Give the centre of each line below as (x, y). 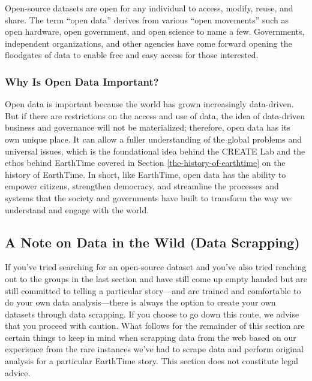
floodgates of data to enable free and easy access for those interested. (132, 55)
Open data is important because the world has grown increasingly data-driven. (149, 104)
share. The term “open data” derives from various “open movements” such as (147, 19)
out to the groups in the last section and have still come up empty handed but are (156, 278)
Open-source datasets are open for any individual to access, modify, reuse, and (149, 8)
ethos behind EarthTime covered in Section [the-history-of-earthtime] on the (145, 163)
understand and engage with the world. (77, 209)
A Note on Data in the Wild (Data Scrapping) (152, 242)
